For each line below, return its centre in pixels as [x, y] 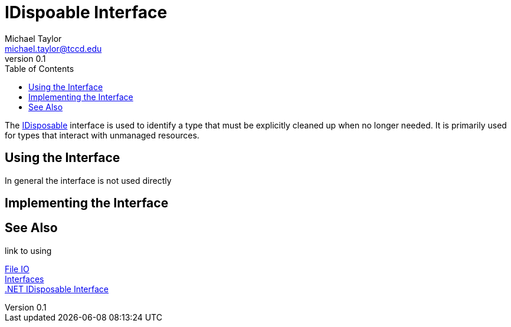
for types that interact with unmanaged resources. [102, 135]
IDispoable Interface [86, 12]
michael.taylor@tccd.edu [53, 48]
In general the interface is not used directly [88, 180]
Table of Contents [40, 68]
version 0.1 [25, 58]
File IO [17, 269]
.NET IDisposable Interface [57, 289]
